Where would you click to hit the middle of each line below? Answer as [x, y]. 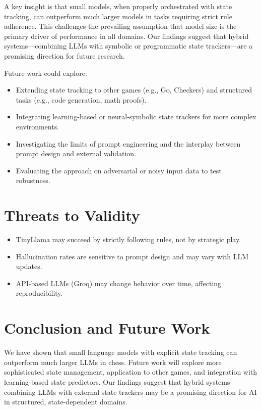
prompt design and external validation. [76, 153]
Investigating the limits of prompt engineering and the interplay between [128, 143]
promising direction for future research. [64, 55]
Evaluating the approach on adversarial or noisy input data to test [119, 170]
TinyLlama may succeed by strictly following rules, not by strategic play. [128, 239]
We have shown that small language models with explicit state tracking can [121, 352]
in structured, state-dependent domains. [66, 402]
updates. [29, 266]
